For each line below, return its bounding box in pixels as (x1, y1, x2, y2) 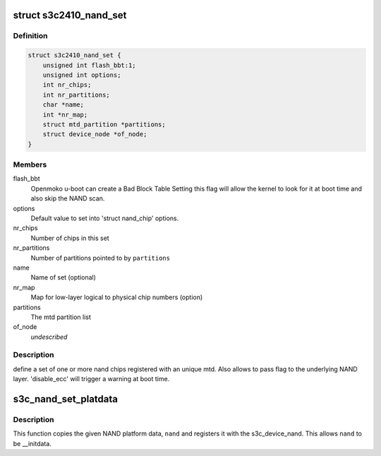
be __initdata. (13, 439, 52, 448)
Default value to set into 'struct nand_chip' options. (30, 214, 179, 222)
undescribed (30, 332, 68, 341)
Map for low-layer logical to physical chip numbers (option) (30, 293, 203, 301)
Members (13, 160, 47, 169)
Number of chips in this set (30, 234, 109, 242)
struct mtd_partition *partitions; (42, 120, 166, 128)
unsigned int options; (42, 71, 121, 79)
